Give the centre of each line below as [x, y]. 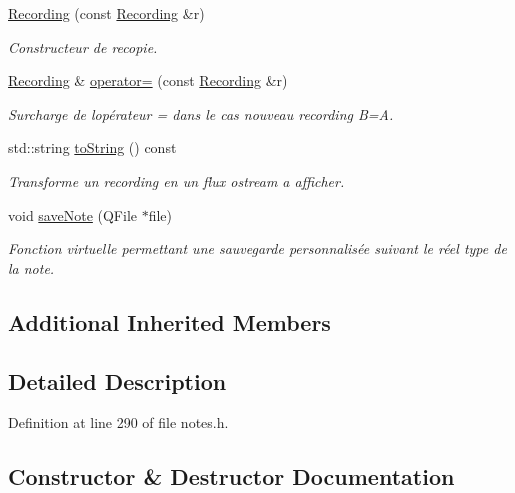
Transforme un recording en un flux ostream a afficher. [176, 180]
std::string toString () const [92, 147]
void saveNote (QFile [73, 214]
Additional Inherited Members [169, 321]
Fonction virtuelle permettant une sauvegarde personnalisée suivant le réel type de [257, 248]
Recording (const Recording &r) [106, 13]
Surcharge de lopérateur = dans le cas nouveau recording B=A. [201, 113]
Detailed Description [117, 380]
